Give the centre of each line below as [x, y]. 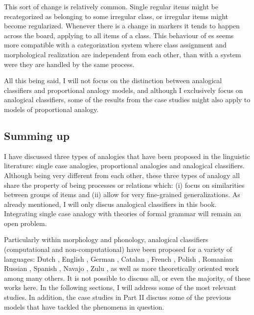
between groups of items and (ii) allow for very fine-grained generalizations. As [122, 194]
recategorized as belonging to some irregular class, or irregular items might [116, 16]
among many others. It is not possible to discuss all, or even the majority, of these [127, 278]
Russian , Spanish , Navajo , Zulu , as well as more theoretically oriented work [122, 268]
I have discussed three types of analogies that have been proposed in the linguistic [127, 156]
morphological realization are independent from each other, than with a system [123, 54]
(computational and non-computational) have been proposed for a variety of [118, 249]
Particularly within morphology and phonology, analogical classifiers [106, 239]
